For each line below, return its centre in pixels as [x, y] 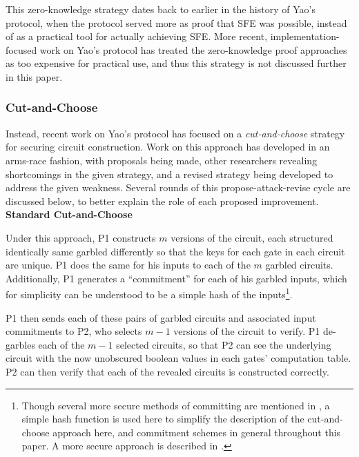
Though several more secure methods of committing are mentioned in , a [176, 405]
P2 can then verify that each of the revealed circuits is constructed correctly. [167, 371]
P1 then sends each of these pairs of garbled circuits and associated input [161, 317]
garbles [20, 344]
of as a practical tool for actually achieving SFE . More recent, [137, 36]
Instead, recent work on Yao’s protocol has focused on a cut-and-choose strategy [175, 133]
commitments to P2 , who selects [74, 331]
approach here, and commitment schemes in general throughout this [197, 432]
